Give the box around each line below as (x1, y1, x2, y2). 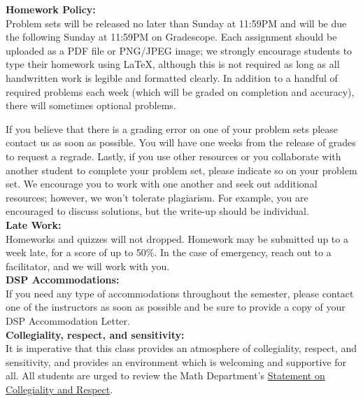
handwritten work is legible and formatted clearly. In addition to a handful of (6, 70, 338, 85)
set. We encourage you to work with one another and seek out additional (6, 176, 318, 191)
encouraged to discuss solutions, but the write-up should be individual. (6, 204, 309, 218)
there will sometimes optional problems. (6, 98, 176, 113)
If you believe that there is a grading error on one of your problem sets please (6, 121, 339, 136)
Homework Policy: (6, 2, 96, 16)
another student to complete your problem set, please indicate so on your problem (6, 162, 357, 177)
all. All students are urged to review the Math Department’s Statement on (6, 368, 325, 383)
